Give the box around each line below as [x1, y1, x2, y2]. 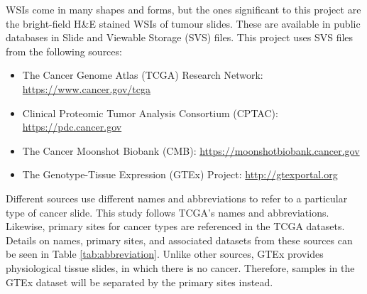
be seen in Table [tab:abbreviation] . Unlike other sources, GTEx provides [6, 246, 324, 261]
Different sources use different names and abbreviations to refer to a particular [6, 190, 348, 205]
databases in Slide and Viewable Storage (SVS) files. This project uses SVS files [6, 30, 354, 45]
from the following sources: [6, 43, 122, 58]
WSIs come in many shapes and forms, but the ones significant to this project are [6, 2, 361, 16]
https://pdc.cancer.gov [22, 119, 122, 134]
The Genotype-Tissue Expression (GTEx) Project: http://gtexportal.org [22, 167, 338, 182]
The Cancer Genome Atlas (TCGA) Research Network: [22, 67, 263, 82]
